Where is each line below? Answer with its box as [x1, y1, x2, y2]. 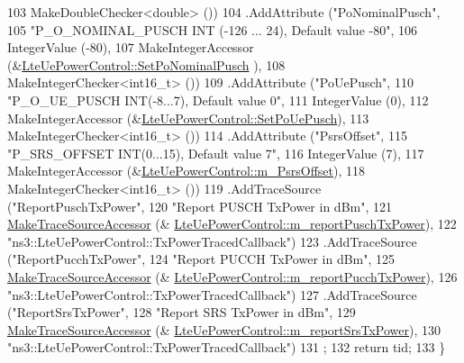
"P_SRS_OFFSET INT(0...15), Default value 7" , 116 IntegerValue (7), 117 [7, 143, 424, 162]
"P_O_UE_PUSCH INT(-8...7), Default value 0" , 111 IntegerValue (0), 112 [7, 90, 429, 109]
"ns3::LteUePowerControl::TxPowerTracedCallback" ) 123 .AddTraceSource [7, 231, 417, 250]
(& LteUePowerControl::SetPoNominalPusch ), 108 [7, 55, 286, 74]
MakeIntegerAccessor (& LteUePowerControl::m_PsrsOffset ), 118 [7, 161, 366, 180]
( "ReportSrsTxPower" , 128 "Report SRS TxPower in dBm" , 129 [7, 303, 356, 322]
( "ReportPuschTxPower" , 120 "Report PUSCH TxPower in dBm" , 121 [7, 196, 393, 215]
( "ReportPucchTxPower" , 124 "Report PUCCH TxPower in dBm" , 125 [7, 250, 396, 268]
